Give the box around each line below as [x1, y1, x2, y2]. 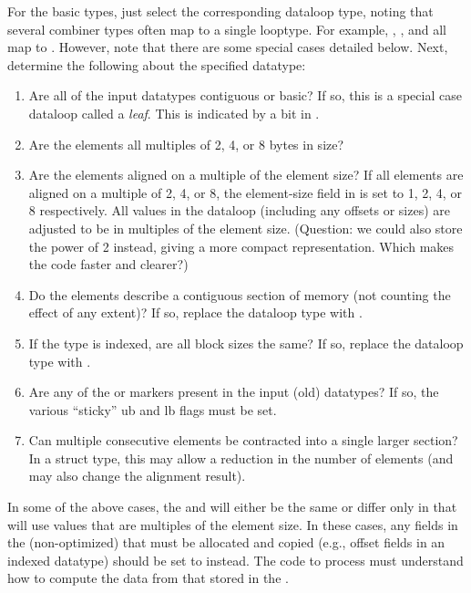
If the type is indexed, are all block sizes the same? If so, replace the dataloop [28, 333, 464, 352]
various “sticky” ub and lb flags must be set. [28, 400, 277, 419]
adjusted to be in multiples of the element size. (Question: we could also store [28, 218, 463, 237]
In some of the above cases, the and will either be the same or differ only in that [7, 497, 457, 516]
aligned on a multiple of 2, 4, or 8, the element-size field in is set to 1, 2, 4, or [28, 182, 462, 202]
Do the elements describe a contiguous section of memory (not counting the [28, 285, 451, 304]
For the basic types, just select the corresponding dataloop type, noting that [7, 2, 434, 20]
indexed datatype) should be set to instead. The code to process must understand [7, 550, 464, 569]
